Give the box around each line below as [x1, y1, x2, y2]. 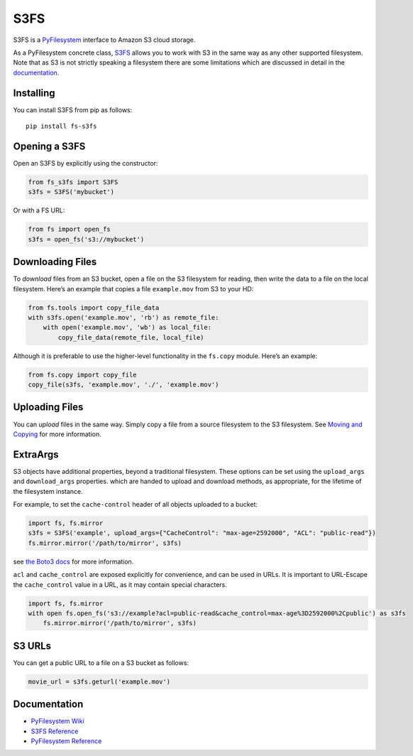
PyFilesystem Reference [31, 737, 102, 745]
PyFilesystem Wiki [31, 717, 84, 725]
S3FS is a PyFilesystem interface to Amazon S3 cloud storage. [13, 36, 196, 44]
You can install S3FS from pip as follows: [13, 105, 133, 114]
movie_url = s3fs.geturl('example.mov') [28, 677, 170, 686]
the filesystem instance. [13, 487, 83, 495]
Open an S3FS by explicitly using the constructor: [13, 158, 158, 167]
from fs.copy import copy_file [28, 370, 138, 379]
